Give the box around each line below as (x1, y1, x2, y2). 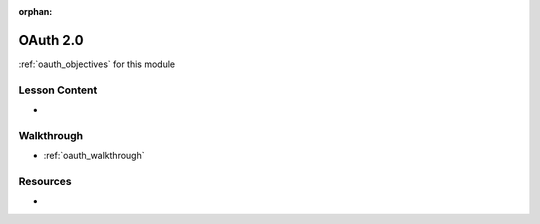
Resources (18, 174, 72, 188)
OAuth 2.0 (18, 31, 84, 49)
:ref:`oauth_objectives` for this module (18, 58, 175, 70)
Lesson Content (18, 83, 98, 97)
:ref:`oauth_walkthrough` (43, 150, 145, 162)
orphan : (18, 6, 53, 17)
